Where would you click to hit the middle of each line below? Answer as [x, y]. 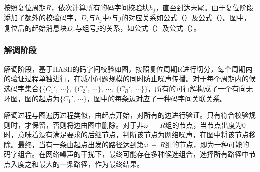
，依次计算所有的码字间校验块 [100, 7]
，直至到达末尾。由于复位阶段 [205, 7]
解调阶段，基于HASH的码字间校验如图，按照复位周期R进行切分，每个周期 [125, 69]
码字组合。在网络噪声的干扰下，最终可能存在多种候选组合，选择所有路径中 [126, 154]
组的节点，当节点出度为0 [205, 124]
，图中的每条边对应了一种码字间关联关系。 [157, 98]
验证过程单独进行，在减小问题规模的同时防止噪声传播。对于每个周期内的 [130, 79]
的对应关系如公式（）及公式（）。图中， [186, 18]
